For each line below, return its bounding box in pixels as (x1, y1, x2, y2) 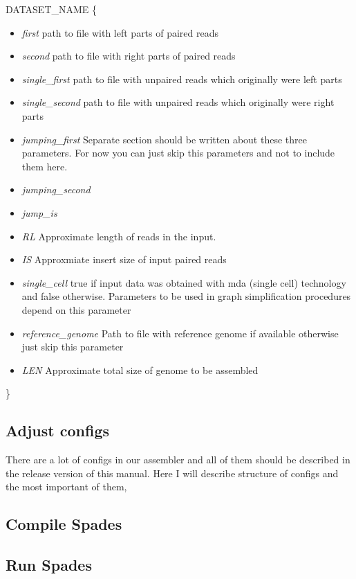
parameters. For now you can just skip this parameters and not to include (21, 145, 335, 160)
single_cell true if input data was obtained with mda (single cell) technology (21, 275, 346, 289)
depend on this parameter (21, 302, 131, 317)
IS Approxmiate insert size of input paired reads (21, 252, 227, 267)
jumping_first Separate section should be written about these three (21, 132, 307, 146)
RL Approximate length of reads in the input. (21, 229, 216, 243)
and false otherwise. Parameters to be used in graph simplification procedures (21, 289, 351, 303)
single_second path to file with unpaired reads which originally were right (21, 95, 335, 109)
